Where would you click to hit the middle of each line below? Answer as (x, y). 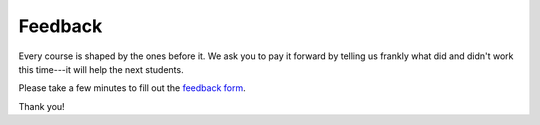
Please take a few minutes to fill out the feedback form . (132, 88)
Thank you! (41, 106)
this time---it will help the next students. (101, 69)
